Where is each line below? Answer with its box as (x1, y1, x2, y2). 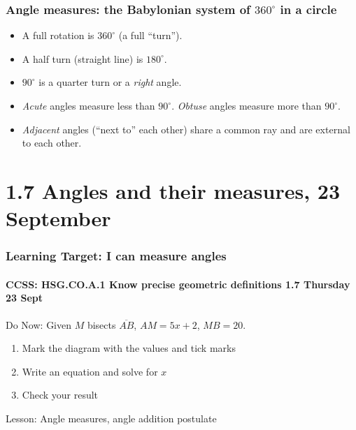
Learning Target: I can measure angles (6, 247, 227, 265)
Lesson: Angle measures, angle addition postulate (6, 410, 217, 425)
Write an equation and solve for (22, 364, 158, 378)
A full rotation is (22, 28, 94, 43)
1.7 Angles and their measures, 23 (6, 176, 340, 205)
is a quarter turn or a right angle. (38, 75, 182, 89)
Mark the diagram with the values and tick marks (22, 341, 236, 355)
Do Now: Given (6, 317, 72, 332)
